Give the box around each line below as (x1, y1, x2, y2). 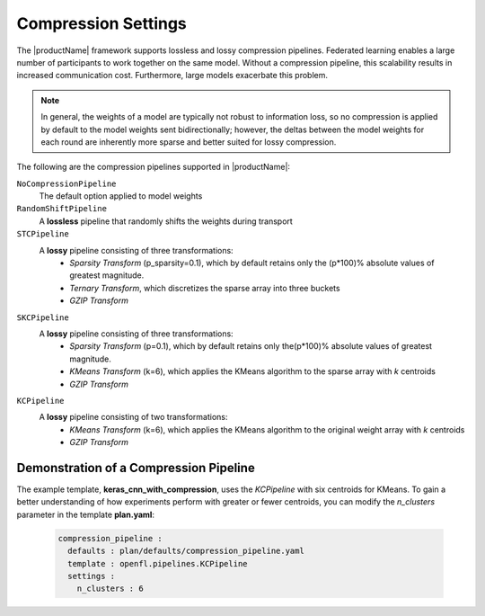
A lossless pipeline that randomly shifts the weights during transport (39, 216, 294, 227)
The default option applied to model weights (39, 191, 203, 201)
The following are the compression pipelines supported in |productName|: (16, 162, 291, 173)
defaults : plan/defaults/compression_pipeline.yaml (67, 546, 304, 557)
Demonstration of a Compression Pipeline (16, 460, 255, 476)
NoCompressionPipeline (16, 178, 117, 189)
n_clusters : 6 (76, 584, 144, 594)
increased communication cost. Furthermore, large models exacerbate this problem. (16, 70, 328, 81)
